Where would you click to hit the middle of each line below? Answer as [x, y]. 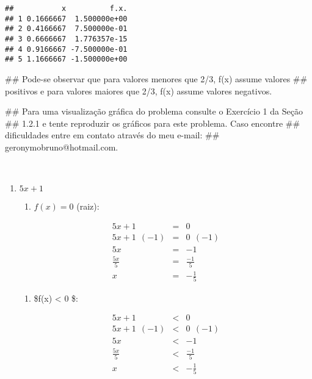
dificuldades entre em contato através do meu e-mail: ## [112, 135]
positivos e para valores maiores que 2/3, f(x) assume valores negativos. [139, 90]
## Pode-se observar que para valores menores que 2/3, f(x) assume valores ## [156, 78]
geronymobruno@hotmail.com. [62, 147]
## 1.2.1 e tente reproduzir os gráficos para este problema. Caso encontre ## [153, 123]
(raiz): [88, 206]
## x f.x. [66, 9]
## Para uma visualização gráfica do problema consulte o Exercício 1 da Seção [154, 111]
